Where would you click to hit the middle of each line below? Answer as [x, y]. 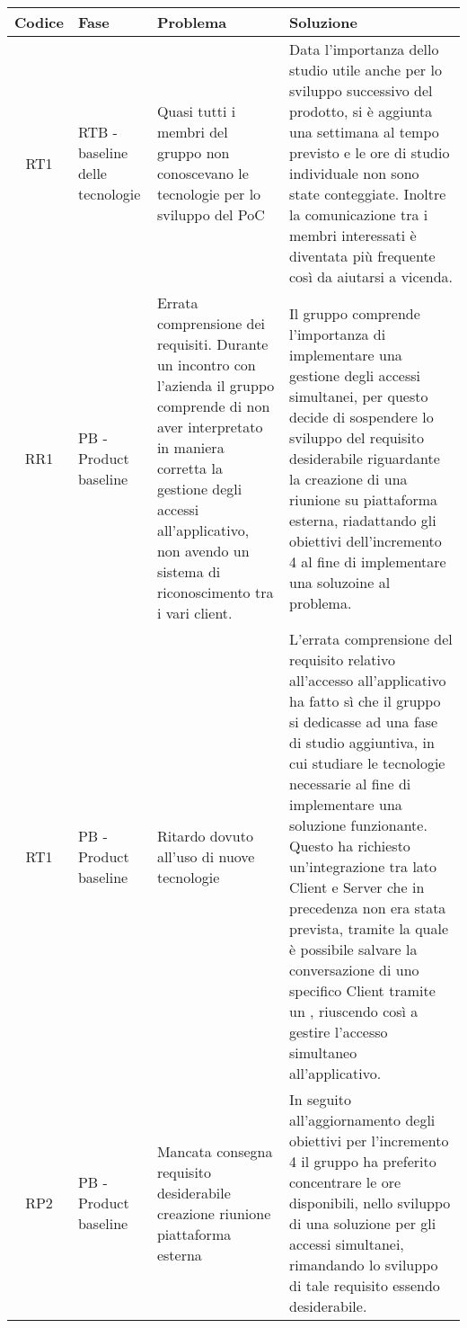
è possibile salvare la [353, 949]
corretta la [189, 468]
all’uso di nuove [206, 856]
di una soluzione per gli [362, 1223]
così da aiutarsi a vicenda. [370, 276]
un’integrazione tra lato [363, 866]
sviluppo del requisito [357, 437]
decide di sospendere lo [361, 416]
